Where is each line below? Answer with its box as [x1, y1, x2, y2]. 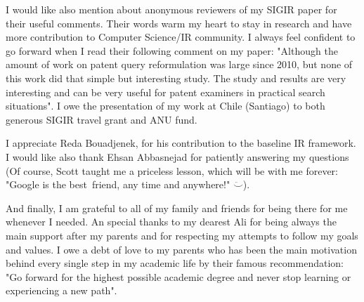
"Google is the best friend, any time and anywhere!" [6, 177, 230, 192]
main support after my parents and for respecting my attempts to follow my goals [6, 228, 358, 242]
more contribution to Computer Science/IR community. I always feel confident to [6, 29, 356, 44]
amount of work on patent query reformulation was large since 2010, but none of [6, 57, 353, 72]
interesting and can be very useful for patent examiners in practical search [6, 84, 325, 99]
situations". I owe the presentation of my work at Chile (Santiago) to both [6, 98, 325, 113]
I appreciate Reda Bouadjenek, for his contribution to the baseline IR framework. [6, 136, 356, 150]
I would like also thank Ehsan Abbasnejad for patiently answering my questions [6, 149, 349, 164]
